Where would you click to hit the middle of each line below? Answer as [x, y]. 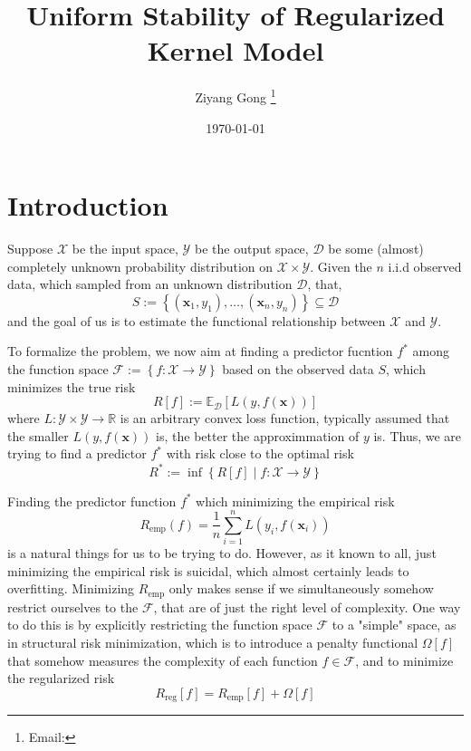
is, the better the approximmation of [258, 435]
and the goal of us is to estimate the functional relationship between [197, 320]
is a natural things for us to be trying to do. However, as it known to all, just [222, 553]
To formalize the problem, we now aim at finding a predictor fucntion [200, 351]
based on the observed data [298, 369]
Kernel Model [235, 50]
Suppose [30, 249]
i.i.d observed [425, 266]
